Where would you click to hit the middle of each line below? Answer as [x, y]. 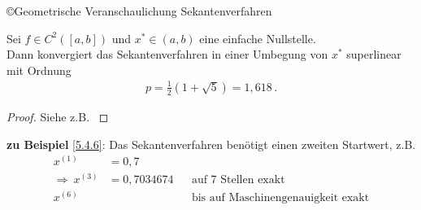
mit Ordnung [39, 70]
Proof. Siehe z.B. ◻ [58, 116]
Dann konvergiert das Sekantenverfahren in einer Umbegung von [167, 54]
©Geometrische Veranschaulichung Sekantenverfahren [139, 11]
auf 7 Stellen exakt [238, 180]
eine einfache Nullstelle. [258, 38]
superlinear [374, 54]
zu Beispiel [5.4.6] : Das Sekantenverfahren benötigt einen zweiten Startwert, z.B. [211, 144]
